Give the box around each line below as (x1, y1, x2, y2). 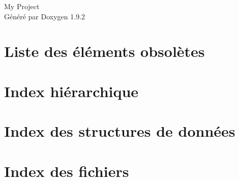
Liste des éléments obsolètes (4, 41, 205, 62)
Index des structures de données (4, 120, 235, 141)
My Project (4, 1, 40, 11)
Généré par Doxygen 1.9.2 (4, 11, 85, 21)
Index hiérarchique (4, 80, 139, 101)
